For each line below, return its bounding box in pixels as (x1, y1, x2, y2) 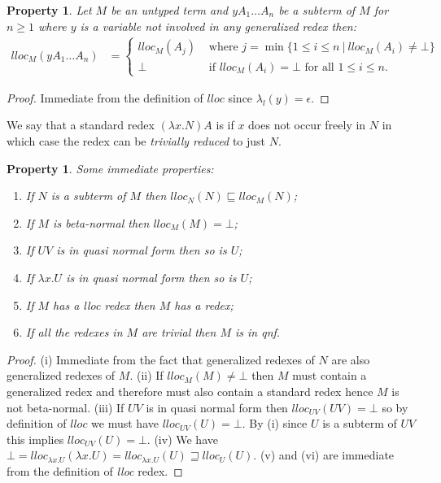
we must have (91, 415, 159, 432)
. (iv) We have (146, 430, 218, 447)
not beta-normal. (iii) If (7, 398, 124, 416)
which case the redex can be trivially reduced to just (7, 132, 266, 149)
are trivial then (142, 324, 216, 341)
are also (331, 350, 370, 368)
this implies (7, 430, 64, 447)
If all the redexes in (25, 324, 123, 341)
